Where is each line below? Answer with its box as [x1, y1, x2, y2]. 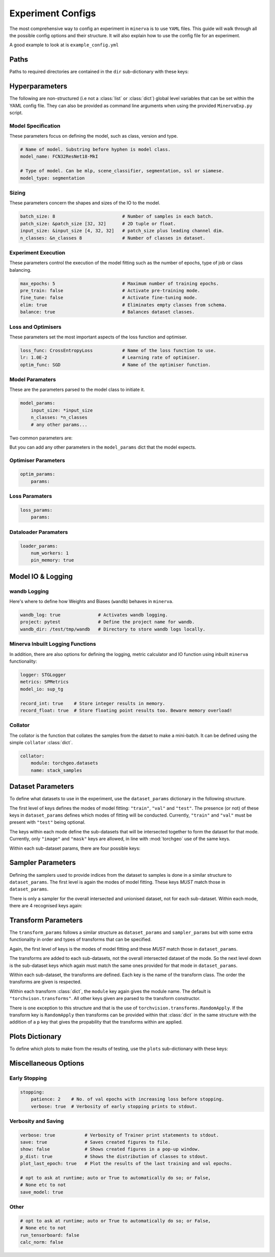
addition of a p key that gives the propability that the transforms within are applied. [9, 1019, 183, 1025]
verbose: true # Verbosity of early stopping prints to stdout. [31, 1104, 198, 1109]
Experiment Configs [9, 8, 96, 19]
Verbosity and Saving [9, 1117, 64, 1124]
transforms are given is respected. [9, 979, 81, 985]
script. [9, 110, 23, 116]
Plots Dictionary [9, 1032, 62, 1041]
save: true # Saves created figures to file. [20, 1139, 171, 1145]
